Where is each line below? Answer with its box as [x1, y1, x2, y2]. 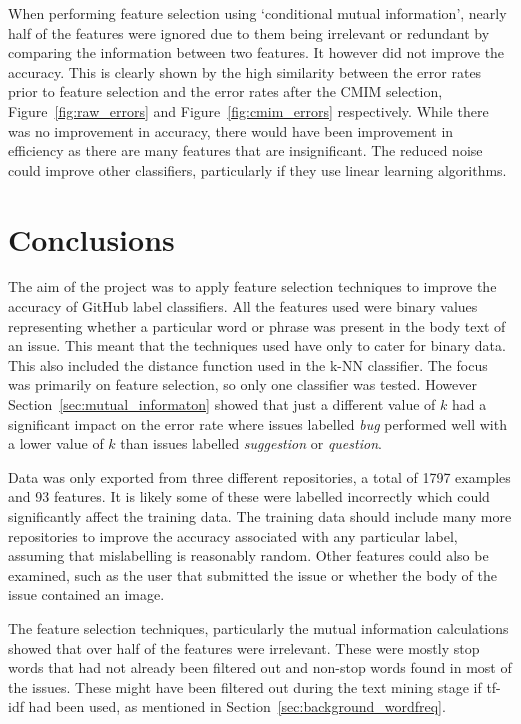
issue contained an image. [8, 584, 165, 605]
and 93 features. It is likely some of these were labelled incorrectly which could [8, 486, 490, 507]
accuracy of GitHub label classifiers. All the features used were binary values [8, 296, 478, 317]
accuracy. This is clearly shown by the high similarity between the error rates [8, 61, 482, 82]
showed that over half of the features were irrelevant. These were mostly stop [8, 637, 480, 658]
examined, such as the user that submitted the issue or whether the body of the [8, 564, 498, 585]
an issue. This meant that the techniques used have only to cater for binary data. [8, 335, 506, 356]
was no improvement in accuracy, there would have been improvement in [8, 120, 454, 141]
